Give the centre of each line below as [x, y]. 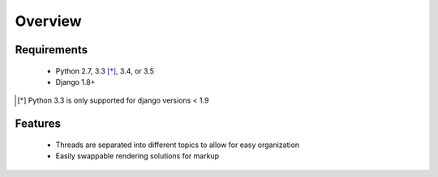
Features [38, 124]
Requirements [52, 50]
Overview [48, 21]
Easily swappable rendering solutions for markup [137, 156]
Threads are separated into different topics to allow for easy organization [178, 145]
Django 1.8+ [75, 82]
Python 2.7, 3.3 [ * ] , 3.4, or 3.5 [105, 71]
